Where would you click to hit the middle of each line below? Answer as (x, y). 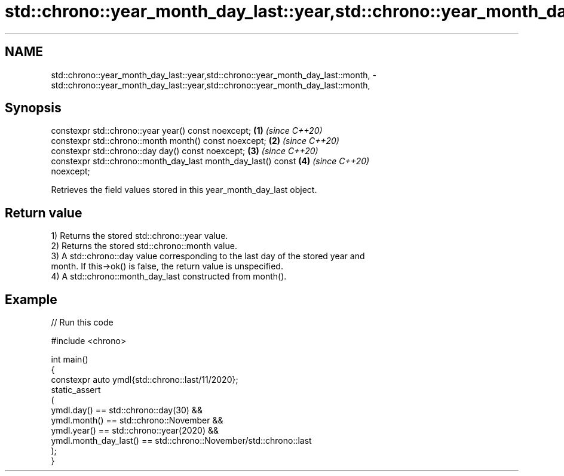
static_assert (76, 390)
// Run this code (82, 323)
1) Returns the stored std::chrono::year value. (140, 236)
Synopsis (33, 108)
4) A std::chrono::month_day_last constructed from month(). (169, 277)
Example (31, 299)
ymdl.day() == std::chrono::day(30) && (127, 410)
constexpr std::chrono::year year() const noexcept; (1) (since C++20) (187, 131)
